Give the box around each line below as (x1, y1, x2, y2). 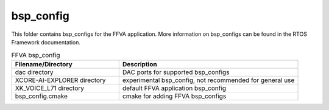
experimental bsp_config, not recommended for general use (122, 76, 295, 84)
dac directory (15, 67, 54, 76)
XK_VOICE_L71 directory (15, 84, 85, 92)
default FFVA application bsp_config (122, 84, 227, 92)
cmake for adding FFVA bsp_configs (122, 92, 227, 100)
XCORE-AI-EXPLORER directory (15, 76, 106, 84)
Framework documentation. (11, 38, 80, 46)
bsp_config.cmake (15, 92, 68, 100)
